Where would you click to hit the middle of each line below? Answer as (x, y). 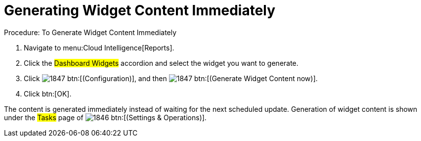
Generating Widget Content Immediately (140, 10)
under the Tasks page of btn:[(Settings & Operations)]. (105, 117)
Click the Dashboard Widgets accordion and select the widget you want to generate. (161, 63)
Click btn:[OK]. (48, 94)
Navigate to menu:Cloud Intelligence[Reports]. (99, 47)
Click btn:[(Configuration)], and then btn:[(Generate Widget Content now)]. (171, 78)
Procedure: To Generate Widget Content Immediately (90, 32)
